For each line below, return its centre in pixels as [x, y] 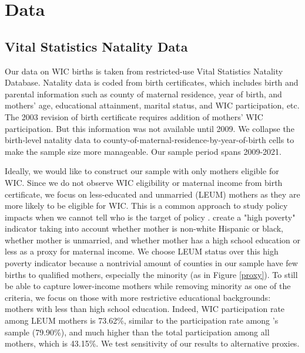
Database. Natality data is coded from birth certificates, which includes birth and [152, 82]
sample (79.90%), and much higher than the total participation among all [137, 332]
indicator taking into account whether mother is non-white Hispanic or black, [144, 228]
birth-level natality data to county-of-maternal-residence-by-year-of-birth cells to [150, 140]
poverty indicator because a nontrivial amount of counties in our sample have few [151, 263]
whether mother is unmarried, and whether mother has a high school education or [152, 240]
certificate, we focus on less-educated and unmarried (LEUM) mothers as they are [152, 194]
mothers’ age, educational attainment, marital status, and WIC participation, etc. [152, 105]
